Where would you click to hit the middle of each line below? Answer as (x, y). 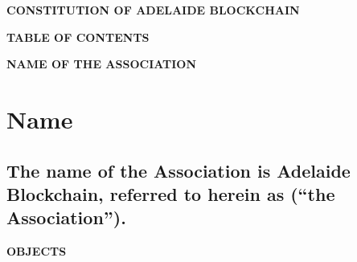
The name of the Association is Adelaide (178, 170)
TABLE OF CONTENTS (78, 37)
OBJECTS (37, 251)
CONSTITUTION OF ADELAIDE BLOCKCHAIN (153, 10)
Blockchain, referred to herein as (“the (171, 193)
